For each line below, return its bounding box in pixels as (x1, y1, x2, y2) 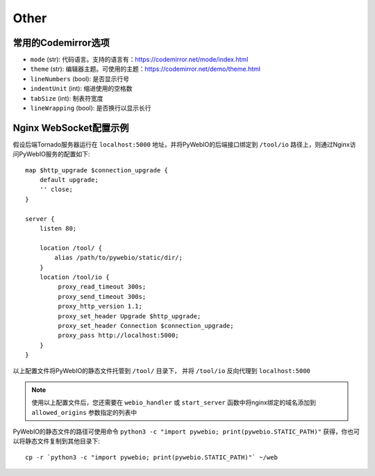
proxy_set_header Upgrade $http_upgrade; (58, 312, 201, 320)
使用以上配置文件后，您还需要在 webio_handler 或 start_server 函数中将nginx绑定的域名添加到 (31, 398, 316, 407)
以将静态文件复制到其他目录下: (12, 437, 101, 445)
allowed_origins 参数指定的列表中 (31, 408, 137, 416)
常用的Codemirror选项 (12, 37, 110, 49)
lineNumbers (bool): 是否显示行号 (30, 74, 130, 83)
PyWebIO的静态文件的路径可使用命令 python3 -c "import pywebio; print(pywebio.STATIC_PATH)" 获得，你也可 (12, 427, 360, 436)
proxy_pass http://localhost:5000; (58, 331, 180, 340)
